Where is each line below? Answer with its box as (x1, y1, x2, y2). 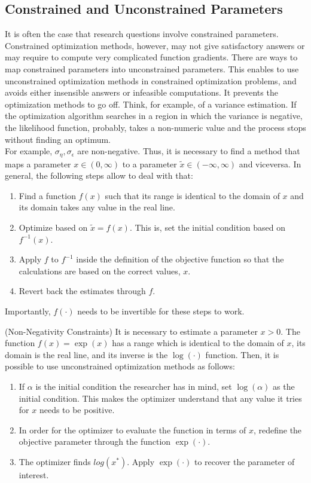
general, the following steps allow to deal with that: (5, 169, 193, 182)
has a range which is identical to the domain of (112, 337, 284, 349)
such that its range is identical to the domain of (105, 189, 280, 201)
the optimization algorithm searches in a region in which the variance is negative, (5, 109, 303, 122)
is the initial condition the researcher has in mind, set (35, 380, 232, 392)
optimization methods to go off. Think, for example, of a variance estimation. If (5, 97, 297, 110)
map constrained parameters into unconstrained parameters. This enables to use (5, 62, 299, 75)
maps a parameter (5, 157, 71, 170)
